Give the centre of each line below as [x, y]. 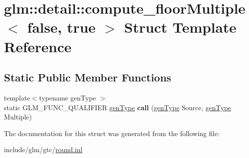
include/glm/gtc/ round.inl [43, 149]
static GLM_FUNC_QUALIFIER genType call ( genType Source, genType [118, 107]
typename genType [67, 97]
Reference [38, 46]
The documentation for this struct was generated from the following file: [112, 133]
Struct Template [180, 27]
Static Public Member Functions [88, 77]
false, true [62, 27]
